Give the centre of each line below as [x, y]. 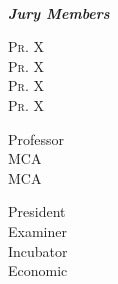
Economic [38, 270]
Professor [36, 138]
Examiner [37, 230]
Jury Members [59, 12]
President [37, 211]
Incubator [38, 250]
